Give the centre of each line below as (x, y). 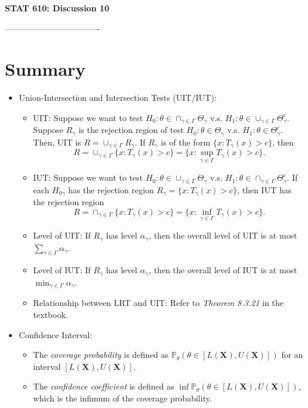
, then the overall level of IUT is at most (223, 270)
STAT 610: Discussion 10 (57, 8)
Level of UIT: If (62, 235)
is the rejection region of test (131, 130)
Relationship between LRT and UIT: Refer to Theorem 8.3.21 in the (158, 303)
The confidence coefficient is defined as (104, 386)
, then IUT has (264, 189)
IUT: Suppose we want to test (88, 177)
